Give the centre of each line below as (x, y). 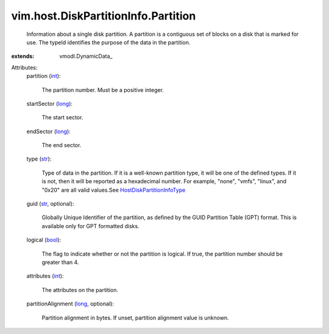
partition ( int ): (44, 76)
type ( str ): (39, 159)
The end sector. (62, 145)
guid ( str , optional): (50, 204)
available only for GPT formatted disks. (90, 226)
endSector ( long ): (49, 131)
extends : (23, 56)
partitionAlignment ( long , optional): (70, 304)
